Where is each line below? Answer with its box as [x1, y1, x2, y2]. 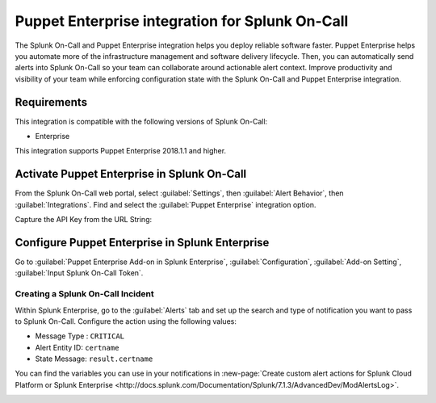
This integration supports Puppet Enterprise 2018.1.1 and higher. [15, 146, 226, 156]
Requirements [15, 95, 88, 109]
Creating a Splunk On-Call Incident [15, 288, 155, 300]
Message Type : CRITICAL [35, 331, 125, 341]
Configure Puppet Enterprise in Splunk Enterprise [15, 235, 270, 250]
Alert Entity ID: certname [35, 342, 119, 352]
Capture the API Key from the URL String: [15, 215, 153, 225]
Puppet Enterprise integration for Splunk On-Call [15, 12, 349, 30]
